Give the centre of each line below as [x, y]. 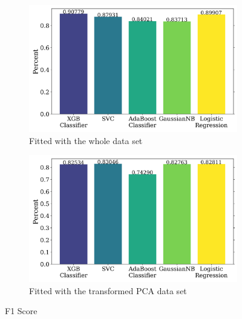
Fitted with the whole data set [86, 140]
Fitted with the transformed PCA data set [108, 290]
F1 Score [21, 311]
